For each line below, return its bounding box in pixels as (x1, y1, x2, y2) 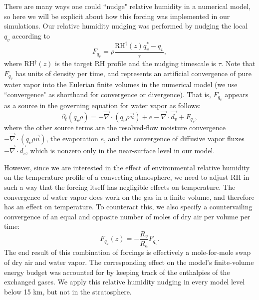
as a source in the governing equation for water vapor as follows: (4, 100, 201, 110)
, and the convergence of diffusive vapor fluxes (103, 133, 245, 143)
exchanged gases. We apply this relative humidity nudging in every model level (4, 276, 245, 287)
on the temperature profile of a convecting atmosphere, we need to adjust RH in (4, 172, 250, 182)
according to (12, 30, 50, 41)
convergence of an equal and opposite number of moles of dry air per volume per (4, 211, 251, 221)
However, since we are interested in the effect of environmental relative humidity (4, 162, 250, 172)
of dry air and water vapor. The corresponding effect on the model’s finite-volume (4, 257, 254, 267)
